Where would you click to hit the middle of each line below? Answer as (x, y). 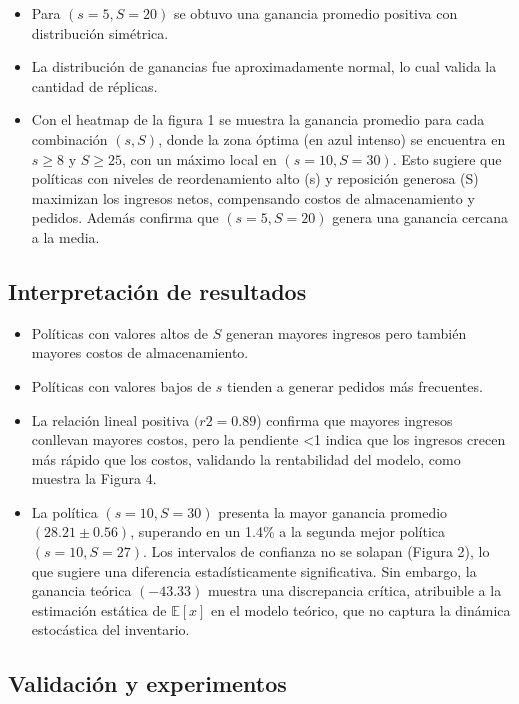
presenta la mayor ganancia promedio (333, 511)
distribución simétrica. (100, 32)
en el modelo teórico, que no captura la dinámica (361, 609)
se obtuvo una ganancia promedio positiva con (315, 13)
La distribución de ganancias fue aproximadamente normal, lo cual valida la (264, 66)
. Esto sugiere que (447, 158)
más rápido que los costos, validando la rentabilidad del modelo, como (246, 458)
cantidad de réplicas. (94, 85)
